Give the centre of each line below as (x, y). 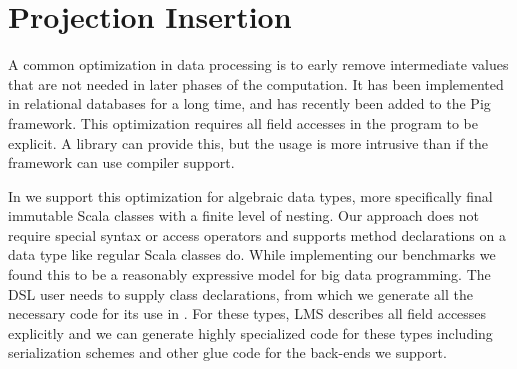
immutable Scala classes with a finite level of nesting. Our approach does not (244, 215)
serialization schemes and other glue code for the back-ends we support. (227, 352)
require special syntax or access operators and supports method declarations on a (257, 234)
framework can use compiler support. (121, 162)
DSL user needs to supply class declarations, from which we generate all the (240, 293)
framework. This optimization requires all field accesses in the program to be (243, 122)
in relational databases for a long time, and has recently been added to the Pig (249, 103)
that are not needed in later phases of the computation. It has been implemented (256, 83)
